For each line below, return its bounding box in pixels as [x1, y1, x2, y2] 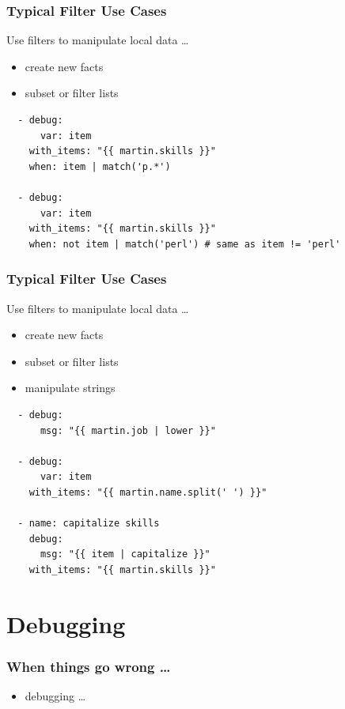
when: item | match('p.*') [28, 160, 171, 172]
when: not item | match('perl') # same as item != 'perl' [28, 238, 341, 250]
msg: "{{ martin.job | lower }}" [40, 424, 216, 436]
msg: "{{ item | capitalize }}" [40, 549, 210, 560]
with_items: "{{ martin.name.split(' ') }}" [28, 486, 267, 498]
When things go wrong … [6, 656, 171, 676]
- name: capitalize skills [17, 518, 160, 530]
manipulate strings [25, 379, 116, 396]
